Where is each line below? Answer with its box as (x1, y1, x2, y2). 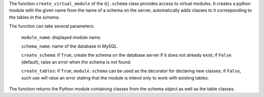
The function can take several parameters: (9, 23, 95, 29)
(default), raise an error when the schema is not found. (21, 59, 132, 65)
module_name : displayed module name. (21, 34, 102, 40)
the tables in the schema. (9, 14, 60, 20)
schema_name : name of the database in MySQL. (21, 43, 118, 49)
